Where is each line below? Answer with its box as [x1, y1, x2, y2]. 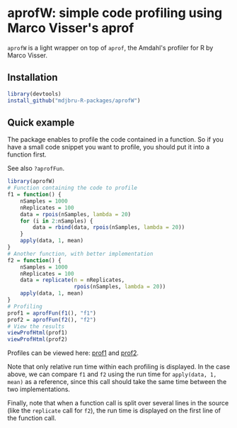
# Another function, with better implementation [7, 250, 154, 257]
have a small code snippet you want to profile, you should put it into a [7, 143, 210, 152]
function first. [7, 150, 47, 159]
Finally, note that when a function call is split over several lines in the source [7, 399, 229, 407]
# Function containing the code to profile [7, 184, 138, 192]
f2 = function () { [7, 257, 62, 264]
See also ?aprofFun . [7, 164, 65, 173]
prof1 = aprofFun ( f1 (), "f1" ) [7, 310, 97, 317]
